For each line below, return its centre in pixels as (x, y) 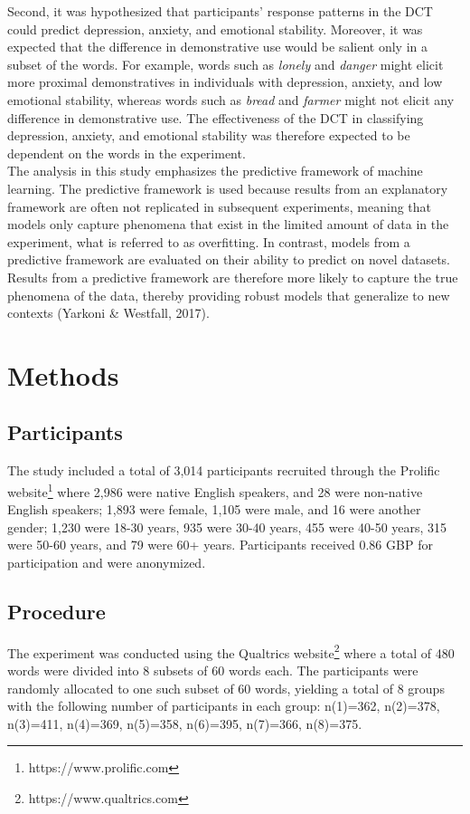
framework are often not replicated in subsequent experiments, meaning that (220, 206)
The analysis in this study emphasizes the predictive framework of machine (215, 171)
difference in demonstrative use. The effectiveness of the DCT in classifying (216, 117)
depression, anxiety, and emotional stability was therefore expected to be (209, 135)
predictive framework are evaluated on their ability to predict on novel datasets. (229, 259)
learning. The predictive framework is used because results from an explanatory (228, 188)
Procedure (56, 611)
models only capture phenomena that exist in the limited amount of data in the (228, 224)
